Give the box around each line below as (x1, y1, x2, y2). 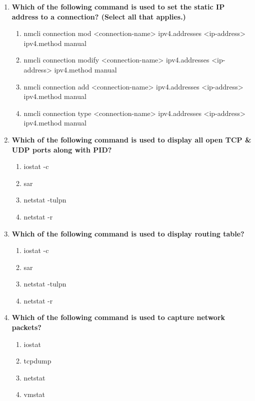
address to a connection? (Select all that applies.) (11, 11, 186, 21)
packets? (11, 322, 41, 332)
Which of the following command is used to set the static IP (11, 1, 225, 11)
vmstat (23, 389, 45, 399)
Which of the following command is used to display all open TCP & (11, 134, 251, 144)
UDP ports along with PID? (11, 144, 112, 154)
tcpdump (23, 355, 51, 366)
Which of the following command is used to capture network (11, 312, 225, 322)
